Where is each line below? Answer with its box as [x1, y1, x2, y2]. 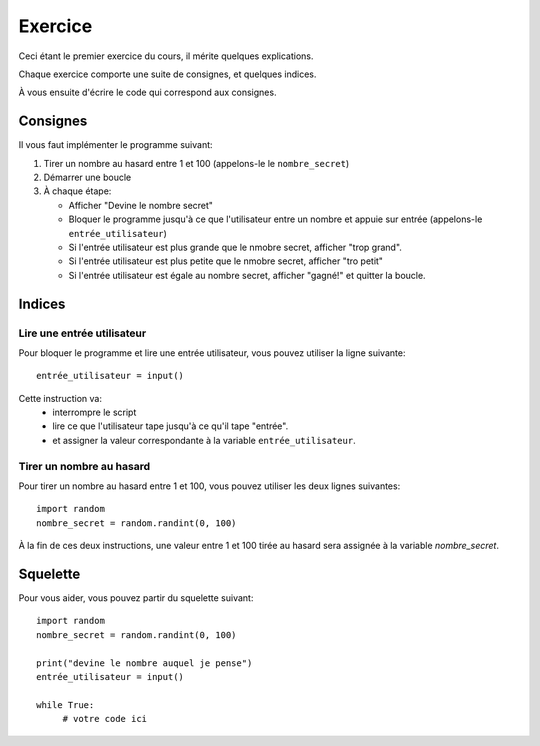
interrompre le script [52, 406, 137, 419]
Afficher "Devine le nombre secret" [68, 199, 214, 211]
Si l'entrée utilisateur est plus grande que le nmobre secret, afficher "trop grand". [68, 241, 402, 253]
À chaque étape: [43, 185, 112, 197]
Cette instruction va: [18, 392, 102, 404]
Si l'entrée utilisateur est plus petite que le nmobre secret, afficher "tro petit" [68, 255, 384, 267]
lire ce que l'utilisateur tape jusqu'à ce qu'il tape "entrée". [52, 420, 289, 432]
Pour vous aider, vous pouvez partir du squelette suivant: [18, 592, 254, 604]
